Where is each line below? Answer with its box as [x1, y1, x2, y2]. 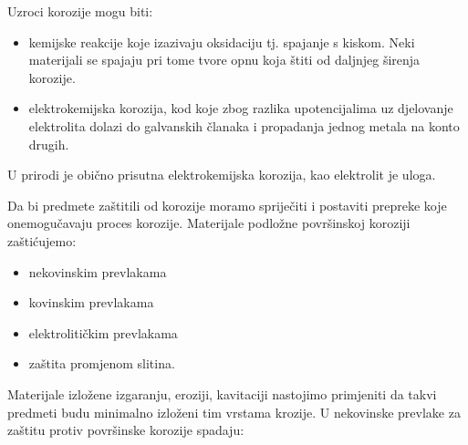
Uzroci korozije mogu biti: [7, 2, 153, 20]
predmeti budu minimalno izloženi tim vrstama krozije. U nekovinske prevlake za [7, 402, 461, 421]
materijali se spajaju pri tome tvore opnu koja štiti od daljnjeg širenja [28, 50, 421, 69]
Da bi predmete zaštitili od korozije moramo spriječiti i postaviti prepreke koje [7, 195, 447, 214]
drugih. [28, 134, 69, 153]
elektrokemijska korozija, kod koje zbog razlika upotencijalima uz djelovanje [28, 98, 453, 118]
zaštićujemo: [7, 231, 77, 250]
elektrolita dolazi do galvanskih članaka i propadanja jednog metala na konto [28, 116, 460, 135]
